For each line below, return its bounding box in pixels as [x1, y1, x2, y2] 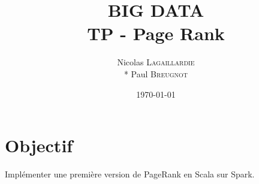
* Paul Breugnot [124, 67, 188, 80]
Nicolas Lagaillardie [117, 56, 195, 68]
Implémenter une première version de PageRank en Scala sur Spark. [5, 168, 255, 180]
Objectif [5, 133, 73, 158]
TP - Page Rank [87, 21, 225, 46]
